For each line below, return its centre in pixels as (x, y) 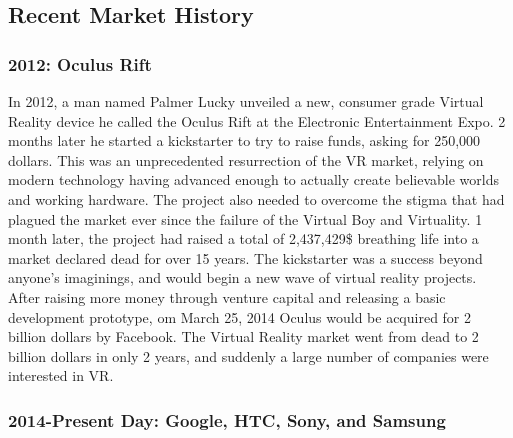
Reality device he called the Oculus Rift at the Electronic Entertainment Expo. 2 (257, 120)
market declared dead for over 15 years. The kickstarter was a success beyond (245, 257)
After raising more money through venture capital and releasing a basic (227, 296)
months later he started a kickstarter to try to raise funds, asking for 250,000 (244, 140)
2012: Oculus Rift (80, 63)
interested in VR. (61, 375)
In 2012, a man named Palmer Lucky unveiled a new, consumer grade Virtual (246, 101)
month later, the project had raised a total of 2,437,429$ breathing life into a (243, 238)
